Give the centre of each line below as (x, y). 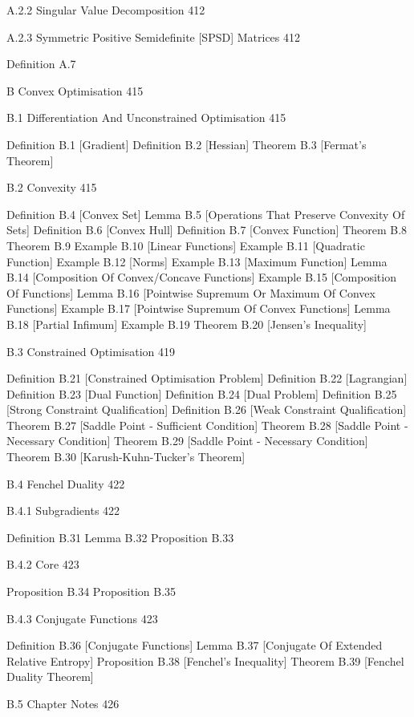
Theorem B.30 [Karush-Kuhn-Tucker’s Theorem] (126, 457)
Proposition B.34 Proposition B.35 (91, 591)
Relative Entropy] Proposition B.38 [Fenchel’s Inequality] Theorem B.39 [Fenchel (205, 660)
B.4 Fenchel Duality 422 (66, 483)
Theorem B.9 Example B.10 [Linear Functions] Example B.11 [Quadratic (186, 245)
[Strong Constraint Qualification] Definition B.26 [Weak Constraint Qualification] (207, 409)
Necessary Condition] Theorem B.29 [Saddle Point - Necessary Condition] (187, 441)
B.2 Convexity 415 (52, 187)
